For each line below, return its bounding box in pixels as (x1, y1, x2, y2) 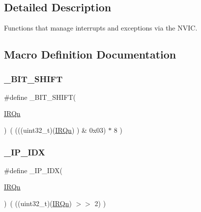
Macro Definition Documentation (4, 47, 176, 62)
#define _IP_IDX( (4, 165, 62, 175)
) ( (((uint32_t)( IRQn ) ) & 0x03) (4, 124, 106, 135)
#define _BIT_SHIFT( (4, 91, 76, 102)
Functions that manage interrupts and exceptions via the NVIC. (4, 23, 198, 33)
